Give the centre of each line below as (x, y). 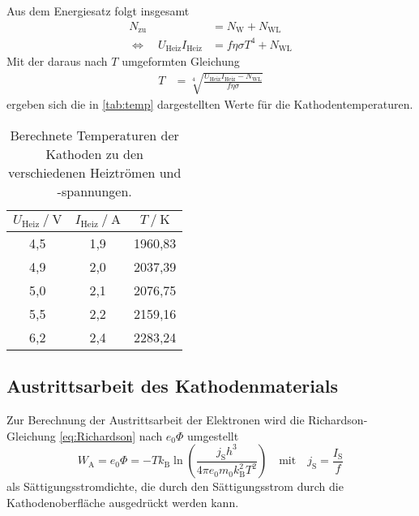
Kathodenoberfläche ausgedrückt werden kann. (123, 502)
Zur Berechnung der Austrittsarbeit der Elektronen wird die (156, 420)
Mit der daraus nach (57, 61)
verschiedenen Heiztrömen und (94, 172)
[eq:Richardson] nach (111, 435)
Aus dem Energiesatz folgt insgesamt (98, 11)
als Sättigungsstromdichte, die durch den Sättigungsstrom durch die (175, 486)
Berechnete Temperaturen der (94, 135)
